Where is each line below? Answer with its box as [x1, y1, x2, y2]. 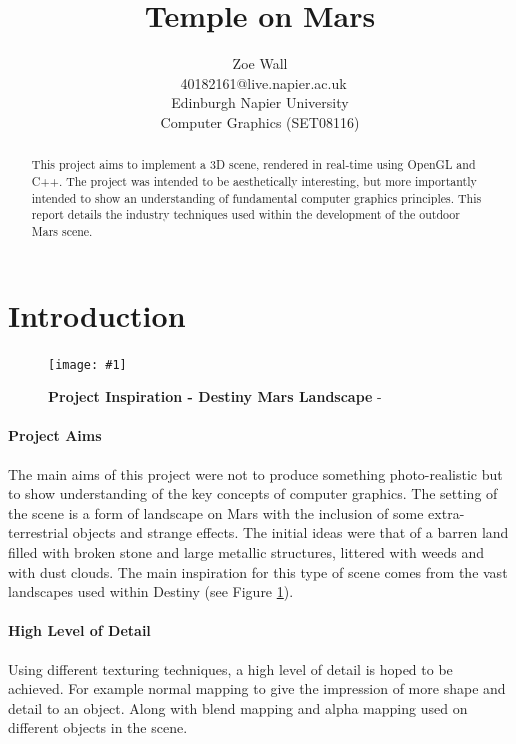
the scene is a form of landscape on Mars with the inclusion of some [8, 502, 424, 523]
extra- [428, 502, 465, 523]
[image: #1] [48, 357, 127, 372]
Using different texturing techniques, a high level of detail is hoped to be [8, 658, 453, 679]
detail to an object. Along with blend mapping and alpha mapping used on [8, 697, 468, 718]
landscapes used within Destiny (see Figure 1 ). [8, 581, 294, 602]
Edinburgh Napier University [171, 92, 349, 113]
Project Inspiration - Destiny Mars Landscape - [48, 386, 382, 407]
